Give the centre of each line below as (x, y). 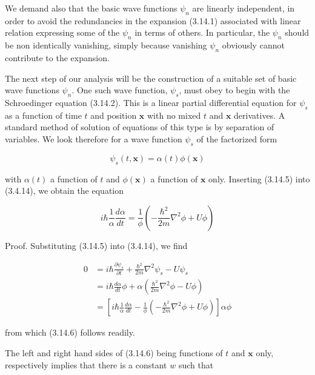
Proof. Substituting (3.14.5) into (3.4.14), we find (96, 245)
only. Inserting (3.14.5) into (259, 178)
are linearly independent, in (244, 8)
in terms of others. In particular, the (202, 32)
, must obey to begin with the (234, 90)
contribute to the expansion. (57, 57)
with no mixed (174, 115)
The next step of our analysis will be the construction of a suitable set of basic (151, 78)
